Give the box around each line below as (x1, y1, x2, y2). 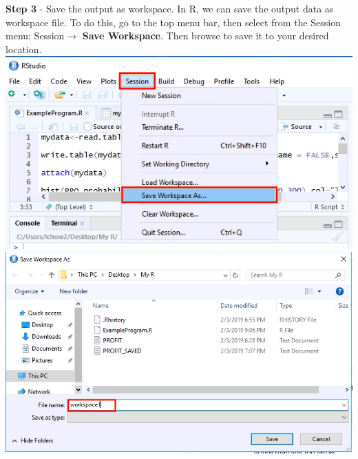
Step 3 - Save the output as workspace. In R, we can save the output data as (6, 1, 334, 15)
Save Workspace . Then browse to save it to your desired (82, 28, 329, 43)
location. (6, 41, 42, 56)
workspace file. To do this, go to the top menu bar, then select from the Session (6, 14, 341, 29)
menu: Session (6, 28, 65, 43)
